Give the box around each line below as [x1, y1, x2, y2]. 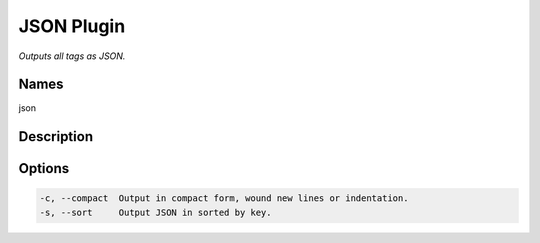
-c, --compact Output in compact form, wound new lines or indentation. [39, 193, 409, 204]
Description [18, 128, 94, 145]
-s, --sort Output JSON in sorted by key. [39, 206, 272, 218]
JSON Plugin [18, 15, 126, 37]
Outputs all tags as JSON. [18, 50, 126, 62]
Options [18, 160, 70, 177]
